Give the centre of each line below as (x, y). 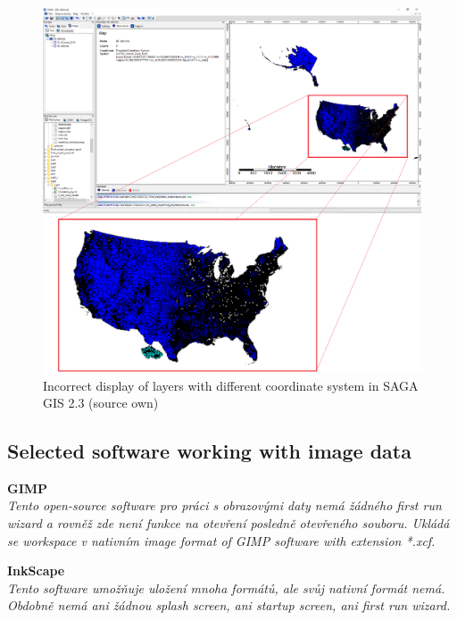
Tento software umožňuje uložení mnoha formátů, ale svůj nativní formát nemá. (226, 587)
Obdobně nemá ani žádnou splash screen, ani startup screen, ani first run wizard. (229, 605)
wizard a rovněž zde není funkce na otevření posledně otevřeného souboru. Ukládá (228, 523)
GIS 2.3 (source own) (101, 403)
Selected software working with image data (209, 451)
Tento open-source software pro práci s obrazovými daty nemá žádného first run (224, 505)
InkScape (36, 570)
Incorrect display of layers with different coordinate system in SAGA (231, 385)
